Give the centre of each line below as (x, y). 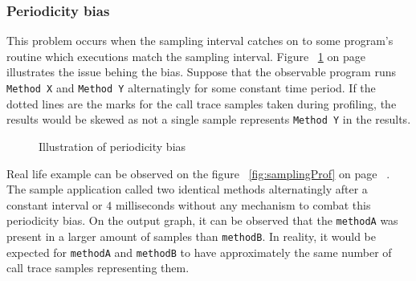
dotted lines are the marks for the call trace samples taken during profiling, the (202, 103)
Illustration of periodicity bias (112, 146)
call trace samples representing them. (98, 268)
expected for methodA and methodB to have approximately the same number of (199, 252)
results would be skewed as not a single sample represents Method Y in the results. (209, 119)
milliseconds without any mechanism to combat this (243, 204)
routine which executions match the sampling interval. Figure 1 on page (186, 56)
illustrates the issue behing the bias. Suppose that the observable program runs (202, 72)
